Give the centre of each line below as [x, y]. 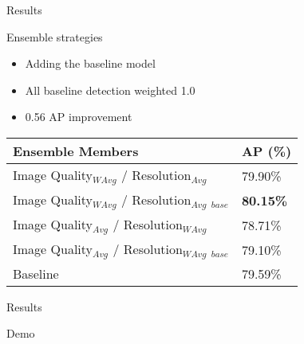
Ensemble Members [76, 150]
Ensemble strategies [55, 36]
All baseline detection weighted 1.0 [110, 90]
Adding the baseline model [90, 63]
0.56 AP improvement [79, 117]
